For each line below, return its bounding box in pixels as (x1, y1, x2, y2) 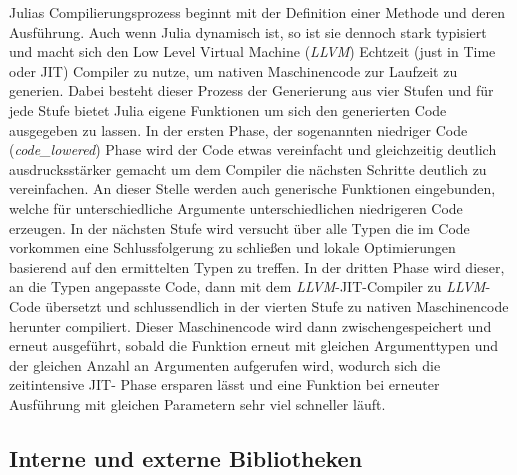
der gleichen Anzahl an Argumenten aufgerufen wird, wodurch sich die (9, 354, 441, 375)
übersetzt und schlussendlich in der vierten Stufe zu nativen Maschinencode (45, 295, 509, 316)
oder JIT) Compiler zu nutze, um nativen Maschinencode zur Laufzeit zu (9, 60, 458, 81)
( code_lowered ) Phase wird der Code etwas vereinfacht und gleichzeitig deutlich (9, 139, 497, 160)
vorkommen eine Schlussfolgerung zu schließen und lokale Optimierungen (9, 237, 456, 258)
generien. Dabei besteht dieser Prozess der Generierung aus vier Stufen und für (9, 80, 494, 101)
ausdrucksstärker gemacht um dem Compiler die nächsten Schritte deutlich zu (9, 158, 487, 179)
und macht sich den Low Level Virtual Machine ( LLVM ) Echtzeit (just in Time (9, 41, 496, 62)
